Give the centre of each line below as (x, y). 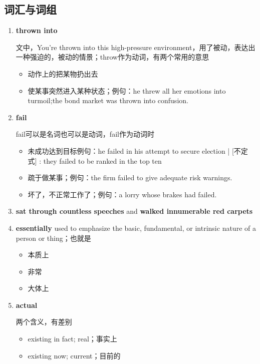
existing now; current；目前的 (74, 355)
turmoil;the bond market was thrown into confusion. (108, 100)
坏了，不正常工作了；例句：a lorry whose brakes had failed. (122, 194)
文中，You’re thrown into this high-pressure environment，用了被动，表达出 (136, 47)
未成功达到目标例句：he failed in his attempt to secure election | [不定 (138, 150)
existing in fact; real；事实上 (72, 339)
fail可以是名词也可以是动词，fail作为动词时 (85, 134)
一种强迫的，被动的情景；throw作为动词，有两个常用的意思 (112, 57)
